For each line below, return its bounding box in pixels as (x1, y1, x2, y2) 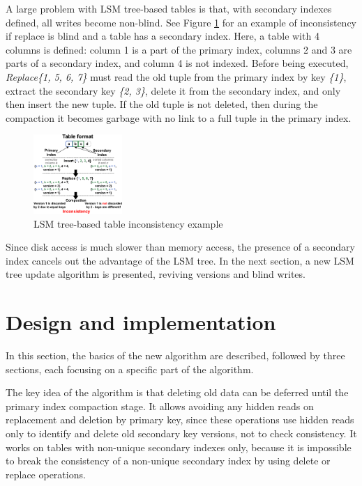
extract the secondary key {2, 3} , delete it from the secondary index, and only (6, 83, 341, 97)
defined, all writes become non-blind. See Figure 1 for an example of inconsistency (6, 15, 356, 29)
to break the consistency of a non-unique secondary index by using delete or (6, 453, 331, 468)
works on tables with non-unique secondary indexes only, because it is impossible (6, 439, 352, 454)
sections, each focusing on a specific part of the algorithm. (6, 361, 254, 376)
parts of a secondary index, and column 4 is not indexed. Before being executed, (6, 56, 349, 70)
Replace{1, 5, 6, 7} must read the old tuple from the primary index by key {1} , (6, 69, 347, 84)
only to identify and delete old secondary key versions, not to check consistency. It (6, 426, 357, 441)
